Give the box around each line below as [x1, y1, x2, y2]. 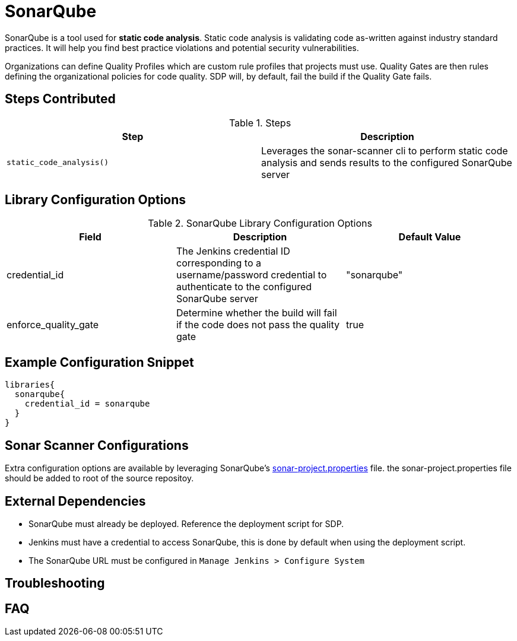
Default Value [398, 231, 461, 243]
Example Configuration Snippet [5, 354, 194, 370]
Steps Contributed [5, 91, 116, 107]
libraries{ [5, 380, 55, 390]
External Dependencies [5, 493, 146, 509]
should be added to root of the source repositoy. [5, 473, 194, 484]
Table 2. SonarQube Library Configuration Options [148, 217, 372, 230]
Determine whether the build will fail [176, 307, 337, 319]
